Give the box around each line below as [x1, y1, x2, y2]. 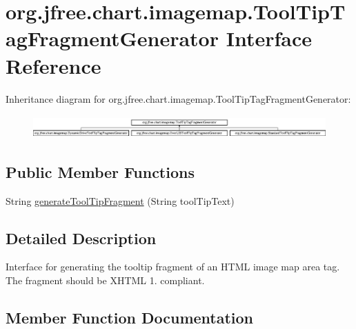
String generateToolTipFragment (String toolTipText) [6, 193, 235, 208]
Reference [6, 51, 101, 79]
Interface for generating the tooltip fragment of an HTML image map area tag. [6, 259, 340, 274]
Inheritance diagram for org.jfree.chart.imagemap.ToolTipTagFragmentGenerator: [6, 91, 351, 106]
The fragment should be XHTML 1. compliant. [6, 273, 205, 288]
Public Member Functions [6, 161, 195, 182]
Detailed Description [6, 227, 157, 248]
